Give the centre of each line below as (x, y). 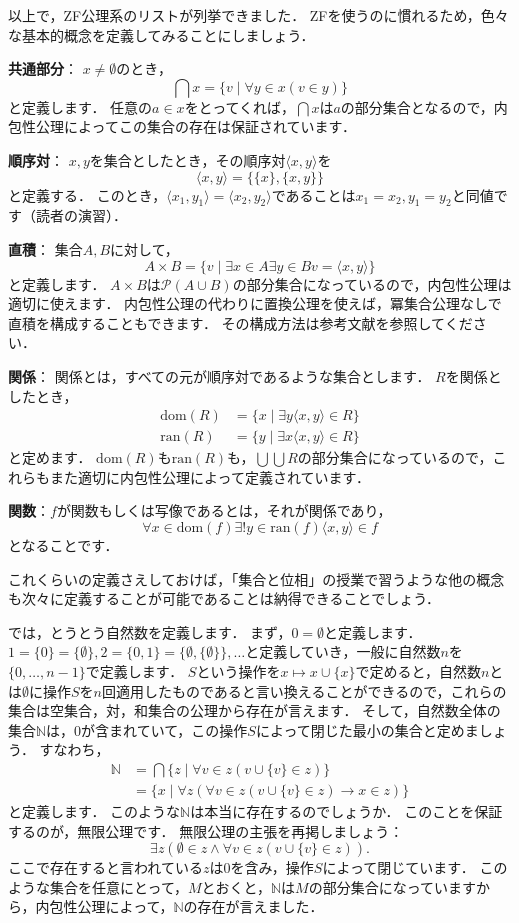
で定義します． (134, 670)
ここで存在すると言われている (105, 867)
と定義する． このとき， (87, 194)
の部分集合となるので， (417, 106)
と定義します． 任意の (80, 106)
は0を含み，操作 (261, 867)
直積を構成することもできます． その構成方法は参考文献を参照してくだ (240, 322)
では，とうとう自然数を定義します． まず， (150, 631)
